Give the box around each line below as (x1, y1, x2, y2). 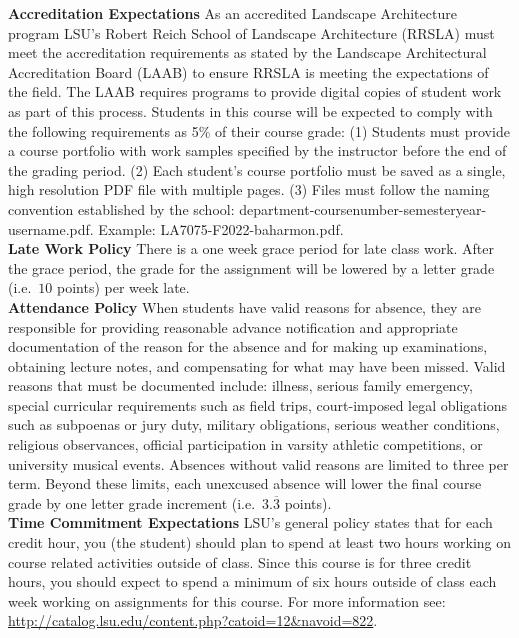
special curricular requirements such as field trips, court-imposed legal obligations (8, 394, 507, 415)
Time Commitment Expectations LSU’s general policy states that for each (8, 512, 493, 533)
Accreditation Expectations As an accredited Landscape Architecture (8, 3, 457, 23)
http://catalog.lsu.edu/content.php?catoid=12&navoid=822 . (8, 610, 378, 631)
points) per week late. (57, 277, 190, 298)
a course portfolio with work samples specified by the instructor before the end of (8, 140, 507, 161)
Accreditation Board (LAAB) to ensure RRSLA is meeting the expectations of (8, 61, 489, 82)
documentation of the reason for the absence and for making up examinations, (8, 336, 488, 357)
